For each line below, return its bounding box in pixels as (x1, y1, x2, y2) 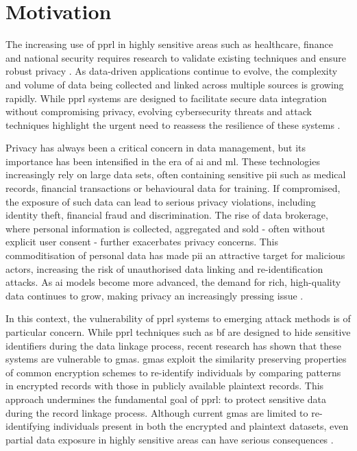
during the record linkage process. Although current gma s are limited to (5, 405, 308, 419)
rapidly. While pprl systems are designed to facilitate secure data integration (5, 90, 327, 105)
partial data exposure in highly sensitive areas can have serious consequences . (5, 432, 334, 446)
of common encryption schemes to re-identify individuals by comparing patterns (5, 365, 341, 379)
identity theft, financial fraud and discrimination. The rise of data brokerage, (5, 208, 328, 222)
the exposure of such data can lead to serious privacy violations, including (5, 194, 316, 208)
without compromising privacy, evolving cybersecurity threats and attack (5, 104, 312, 119)
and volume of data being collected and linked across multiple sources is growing (5, 77, 344, 91)
